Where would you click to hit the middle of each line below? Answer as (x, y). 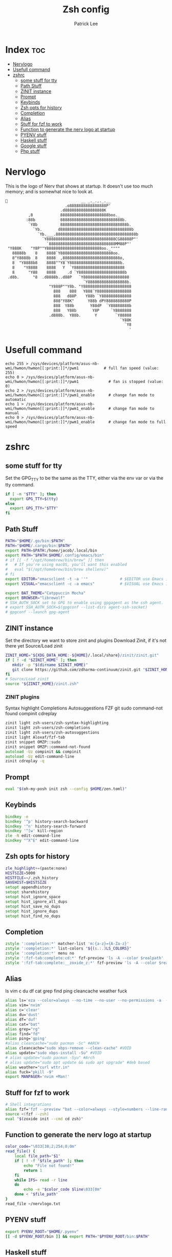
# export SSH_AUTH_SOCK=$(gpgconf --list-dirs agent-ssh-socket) (76, 607)
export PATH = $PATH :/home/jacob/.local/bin (51, 550)
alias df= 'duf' (21, 1019)
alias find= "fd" (23, 1034)
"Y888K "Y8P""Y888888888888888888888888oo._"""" (64, 249)
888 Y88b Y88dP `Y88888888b (92, 306)
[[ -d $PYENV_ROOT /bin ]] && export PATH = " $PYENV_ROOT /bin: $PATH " (78, 1236)
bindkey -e (17, 817)
